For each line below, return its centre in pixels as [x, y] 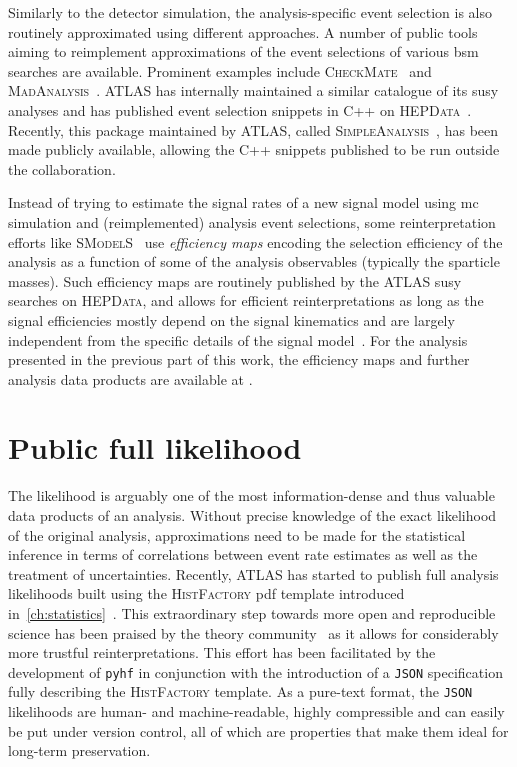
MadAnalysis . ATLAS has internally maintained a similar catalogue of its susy [253, 90]
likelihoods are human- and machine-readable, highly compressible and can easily [256, 711]
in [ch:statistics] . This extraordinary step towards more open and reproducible [252, 612]
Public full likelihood [155, 447]
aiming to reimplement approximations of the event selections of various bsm [243, 51]
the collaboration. [62, 168]
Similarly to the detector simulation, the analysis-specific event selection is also [250, 12]
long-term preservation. [79, 750]
